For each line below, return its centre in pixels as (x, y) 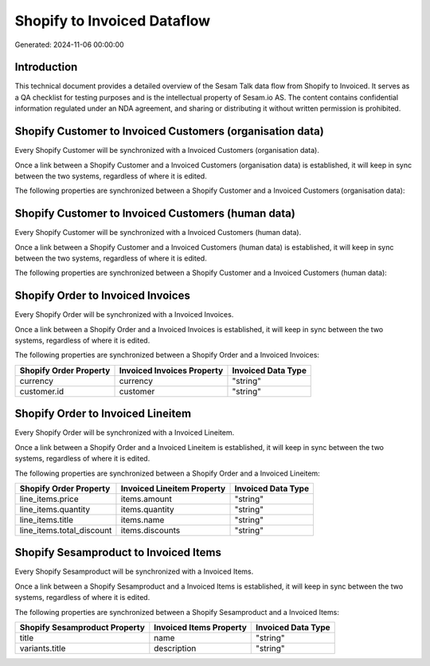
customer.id (42, 391)
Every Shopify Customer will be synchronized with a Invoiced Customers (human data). (158, 233)
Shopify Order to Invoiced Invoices (102, 296)
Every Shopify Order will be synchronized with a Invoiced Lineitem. (125, 433)
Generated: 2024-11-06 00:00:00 (69, 45)
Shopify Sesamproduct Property (82, 628)
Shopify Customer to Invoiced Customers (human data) (155, 214)
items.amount (147, 499)
